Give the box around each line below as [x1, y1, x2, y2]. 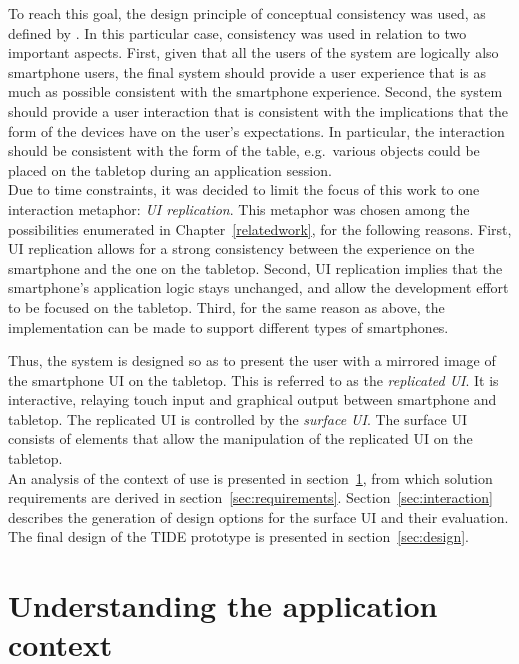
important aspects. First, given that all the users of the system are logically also [8, 42, 499, 63]
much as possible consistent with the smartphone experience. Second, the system [8, 81, 503, 102]
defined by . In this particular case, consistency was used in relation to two [8, 22, 467, 43]
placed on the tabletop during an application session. [8, 159, 332, 180]
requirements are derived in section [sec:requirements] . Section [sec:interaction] [8, 487, 493, 508]
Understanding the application [8, 585, 438, 626]
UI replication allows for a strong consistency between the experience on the [8, 238, 475, 259]
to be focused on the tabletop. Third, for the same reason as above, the [8, 296, 445, 317]
